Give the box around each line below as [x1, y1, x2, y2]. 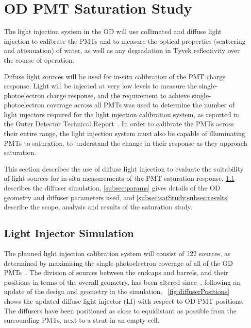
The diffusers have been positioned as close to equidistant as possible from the [4, 305, 237, 315]
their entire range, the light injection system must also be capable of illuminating [4, 128, 246, 138]
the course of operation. [4, 54, 74, 65]
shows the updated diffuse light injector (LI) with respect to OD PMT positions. [4, 295, 244, 306]
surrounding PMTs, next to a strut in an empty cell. [4, 315, 160, 325]
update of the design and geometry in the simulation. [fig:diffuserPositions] [4, 286, 230, 296]
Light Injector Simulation [4, 225, 134, 241]
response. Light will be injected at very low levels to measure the [4, 81, 197, 91]
